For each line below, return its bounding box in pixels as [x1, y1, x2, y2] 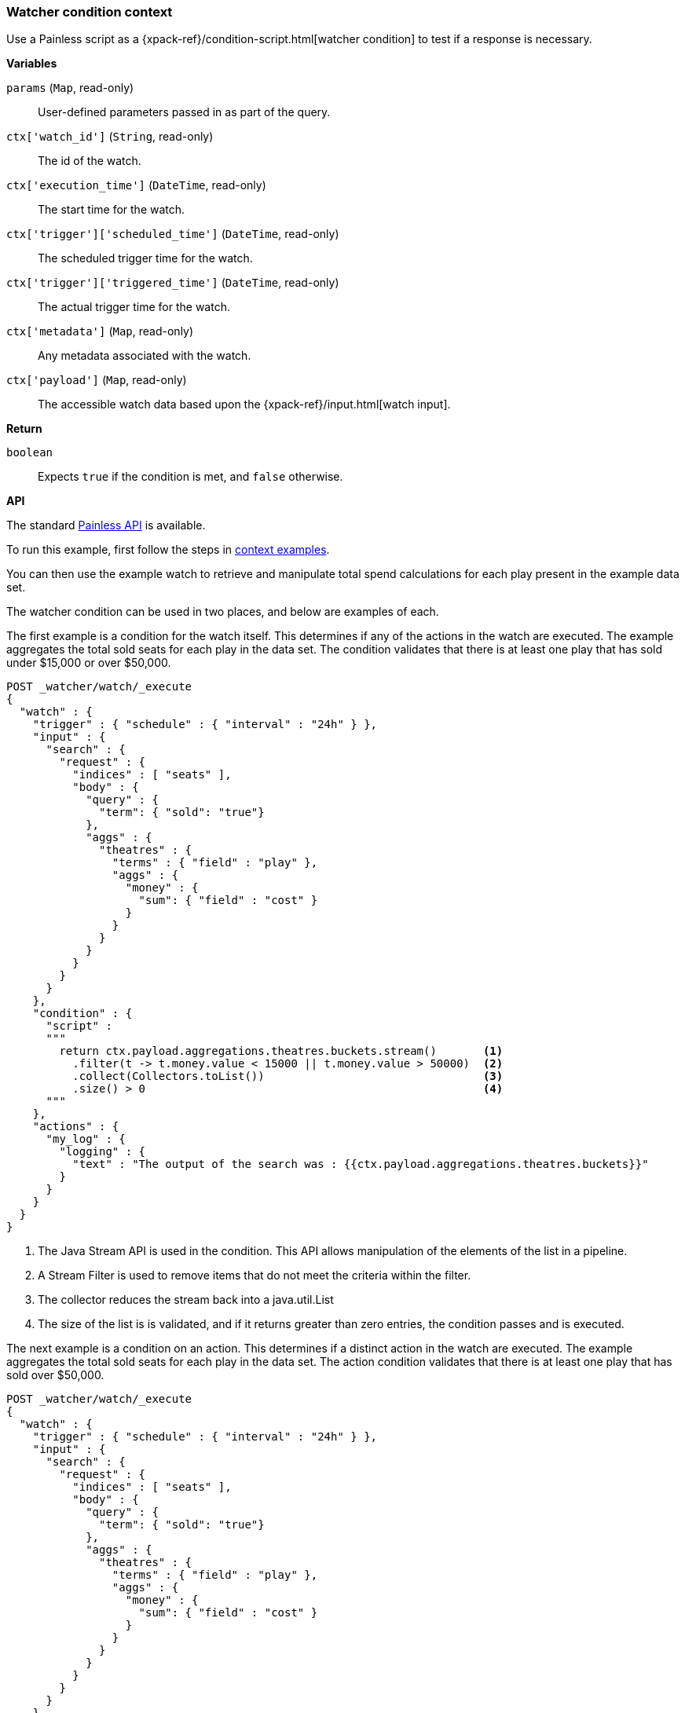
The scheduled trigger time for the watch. [38, 251, 253, 265]
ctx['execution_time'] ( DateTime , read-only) [6, 178, 266, 192]
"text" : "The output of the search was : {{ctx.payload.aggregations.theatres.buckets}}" [72, 1158, 649, 1171]
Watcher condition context [6, 4, 173, 20]
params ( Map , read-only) [6, 81, 134, 95]
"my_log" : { [46, 1133, 126, 1146]
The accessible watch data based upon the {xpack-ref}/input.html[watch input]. [38, 397, 451, 412]
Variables [6, 57, 57, 71]
